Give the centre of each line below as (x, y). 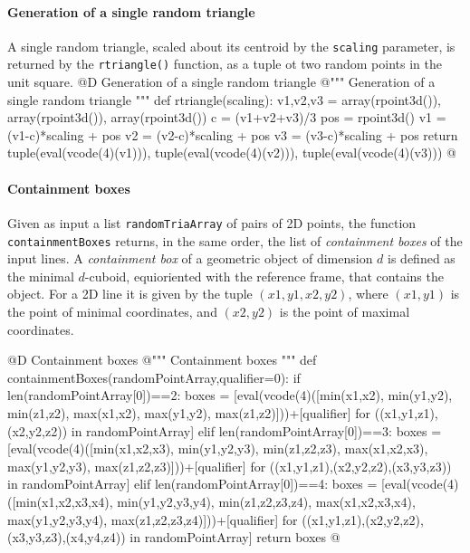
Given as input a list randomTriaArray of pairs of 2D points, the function (212, 222)
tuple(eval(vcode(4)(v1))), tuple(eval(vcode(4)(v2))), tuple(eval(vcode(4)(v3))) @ (232, 153)
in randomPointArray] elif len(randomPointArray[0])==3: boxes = (256, 430)
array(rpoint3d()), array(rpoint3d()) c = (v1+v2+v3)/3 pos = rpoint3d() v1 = (227, 117)
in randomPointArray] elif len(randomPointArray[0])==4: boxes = (192, 484)
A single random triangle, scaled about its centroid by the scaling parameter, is (231, 46)
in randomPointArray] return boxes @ (235, 537)
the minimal (41, 276)
